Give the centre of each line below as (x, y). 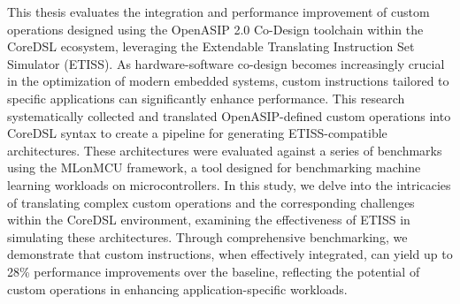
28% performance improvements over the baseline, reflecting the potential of (214, 271)
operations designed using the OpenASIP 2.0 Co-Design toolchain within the (215, 29)
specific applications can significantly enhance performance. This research (206, 98)
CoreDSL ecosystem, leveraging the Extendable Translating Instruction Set (211, 46)
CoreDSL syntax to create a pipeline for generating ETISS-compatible (197, 133)
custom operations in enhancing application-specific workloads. (177, 289)
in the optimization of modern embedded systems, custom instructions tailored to (228, 81)
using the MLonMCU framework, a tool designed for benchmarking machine (214, 167)
